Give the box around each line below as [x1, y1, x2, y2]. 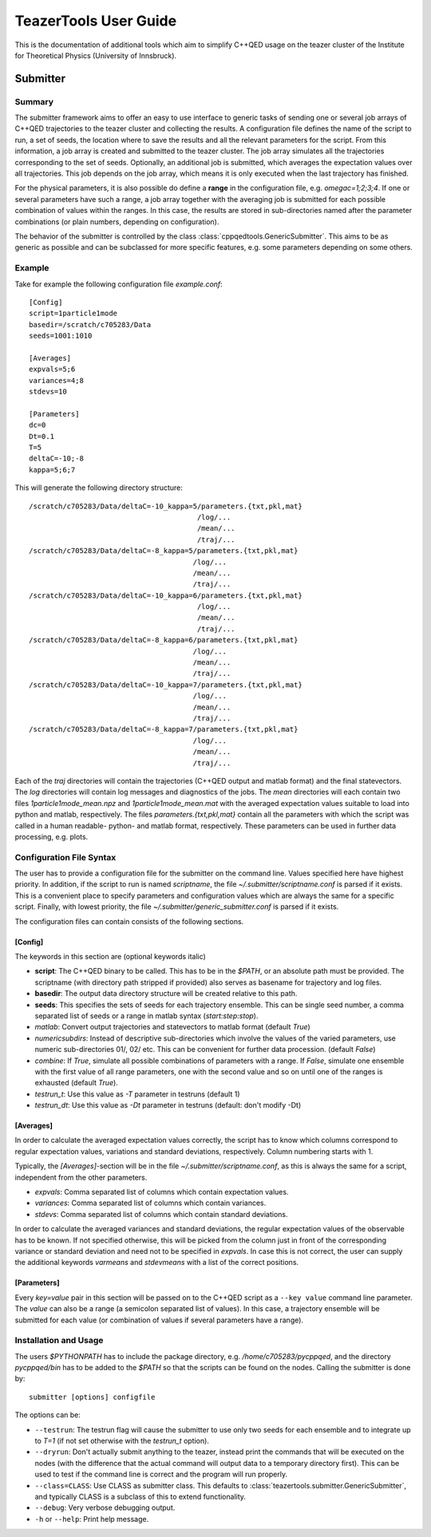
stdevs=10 [29, 387, 67, 397]
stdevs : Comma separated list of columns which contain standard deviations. [34, 1209, 288, 1219]
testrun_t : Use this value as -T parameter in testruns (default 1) [34, 1089, 240, 1099]
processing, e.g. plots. [14, 832, 89, 841]
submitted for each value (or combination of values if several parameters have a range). [14, 1315, 303, 1325]
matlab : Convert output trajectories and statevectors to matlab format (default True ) [34, 1022, 310, 1032]
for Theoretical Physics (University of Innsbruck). [14, 50, 177, 60]
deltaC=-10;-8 [29, 454, 84, 463]
